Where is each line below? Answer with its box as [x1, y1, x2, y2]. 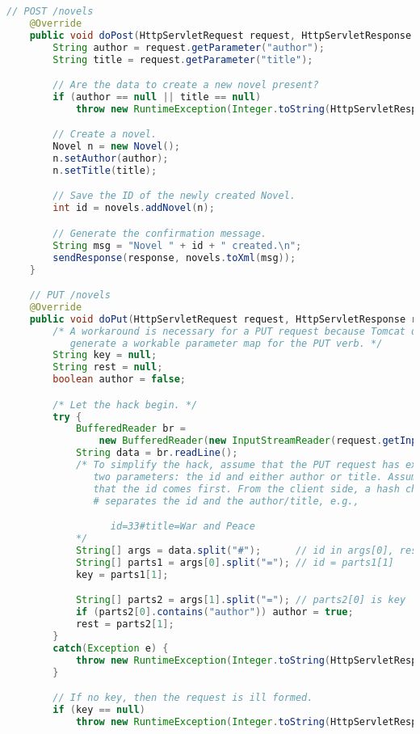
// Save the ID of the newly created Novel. [52, 190, 296, 202]
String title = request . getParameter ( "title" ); [52, 53, 313, 65]
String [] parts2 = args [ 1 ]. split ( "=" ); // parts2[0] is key [75, 594, 406, 606]
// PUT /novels [29, 289, 111, 302]
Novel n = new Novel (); [52, 141, 180, 153]
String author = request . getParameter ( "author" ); [52, 41, 325, 53]
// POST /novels [6, 6, 94, 17]
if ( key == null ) [52, 703, 145, 715]
